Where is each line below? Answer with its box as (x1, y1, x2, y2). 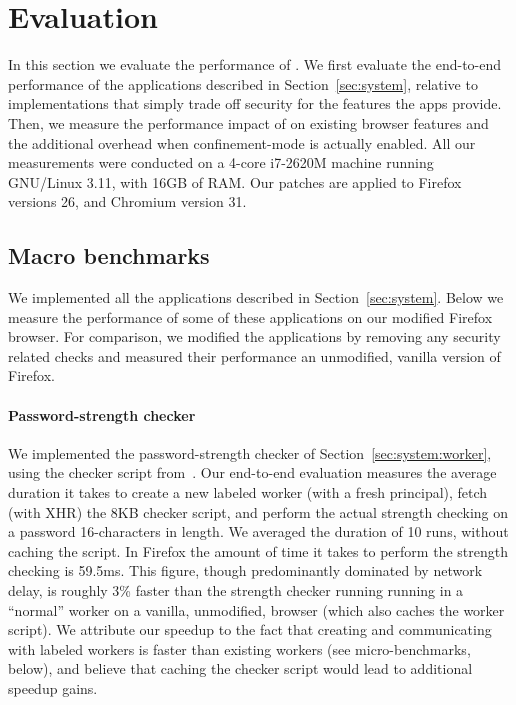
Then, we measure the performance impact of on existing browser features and (8, 112, 489, 133)
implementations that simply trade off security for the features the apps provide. (8, 93, 502, 114)
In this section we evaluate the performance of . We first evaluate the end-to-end (8, 54, 502, 75)
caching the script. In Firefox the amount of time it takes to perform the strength (8, 540, 508, 561)
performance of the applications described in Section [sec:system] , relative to (8, 73, 478, 94)
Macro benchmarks (8, 240, 210, 271)
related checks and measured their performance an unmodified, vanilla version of (8, 345, 501, 366)
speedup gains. (8, 677, 98, 698)
